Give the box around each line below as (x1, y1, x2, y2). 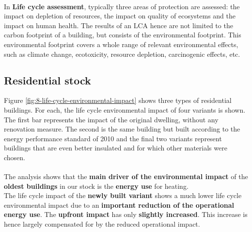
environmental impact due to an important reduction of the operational (4, 199, 234, 210)
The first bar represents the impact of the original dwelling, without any (4, 114, 219, 124)
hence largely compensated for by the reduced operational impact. (4, 219, 200, 229)
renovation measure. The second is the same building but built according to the (4, 124, 240, 134)
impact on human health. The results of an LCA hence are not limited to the (4, 20, 233, 30)
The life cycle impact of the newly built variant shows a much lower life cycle (4, 190, 242, 200)
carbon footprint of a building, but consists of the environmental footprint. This (4, 30, 241, 40)
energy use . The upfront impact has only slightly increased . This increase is (4, 209, 248, 219)
